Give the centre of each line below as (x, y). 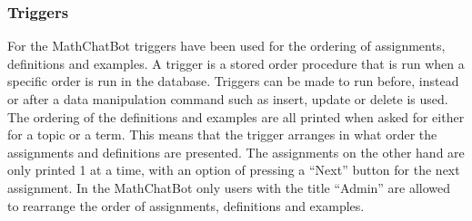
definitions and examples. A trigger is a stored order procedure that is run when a (236, 63)
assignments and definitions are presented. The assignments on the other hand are (236, 152)
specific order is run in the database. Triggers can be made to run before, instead (233, 81)
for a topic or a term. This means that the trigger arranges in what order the (222, 135)
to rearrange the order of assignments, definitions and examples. (186, 205)
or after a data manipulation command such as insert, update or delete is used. (228, 99)
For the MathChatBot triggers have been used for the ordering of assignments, (226, 46)
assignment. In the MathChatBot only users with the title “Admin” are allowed (229, 187)
